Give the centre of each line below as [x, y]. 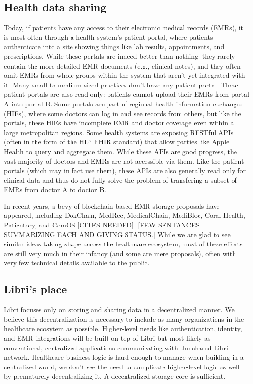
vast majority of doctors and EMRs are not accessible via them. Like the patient [124, 161]
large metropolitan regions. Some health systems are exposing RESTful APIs [119, 132]
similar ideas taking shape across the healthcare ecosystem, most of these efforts [123, 244]
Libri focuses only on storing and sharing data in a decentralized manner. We [119, 309]
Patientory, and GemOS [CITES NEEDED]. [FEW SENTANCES [102, 225]
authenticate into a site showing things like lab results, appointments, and [114, 46]
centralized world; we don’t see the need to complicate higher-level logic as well [122, 366]
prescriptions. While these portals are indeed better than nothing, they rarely [119, 56]
